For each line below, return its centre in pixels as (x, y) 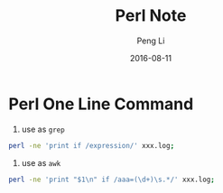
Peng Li (151, 41)
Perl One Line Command (101, 104)
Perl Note (151, 16)
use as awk (41, 162)
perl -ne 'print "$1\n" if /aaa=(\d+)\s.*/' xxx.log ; (112, 179)
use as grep (43, 129)
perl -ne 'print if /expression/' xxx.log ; (92, 145)
